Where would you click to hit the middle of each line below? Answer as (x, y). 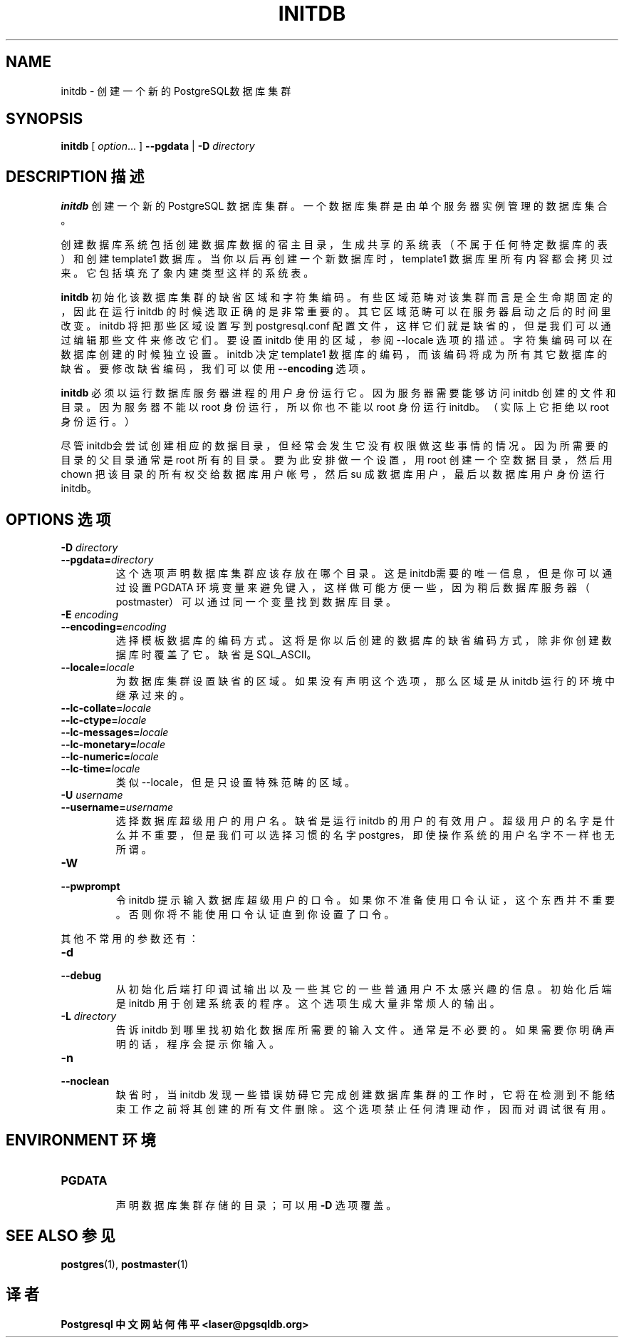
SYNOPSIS (45, 119)
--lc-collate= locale (106, 708)
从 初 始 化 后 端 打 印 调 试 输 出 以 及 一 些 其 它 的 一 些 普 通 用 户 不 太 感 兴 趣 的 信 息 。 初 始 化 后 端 (364, 989)
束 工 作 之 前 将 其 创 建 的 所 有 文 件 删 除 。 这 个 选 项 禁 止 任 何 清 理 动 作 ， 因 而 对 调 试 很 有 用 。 (364, 1109)
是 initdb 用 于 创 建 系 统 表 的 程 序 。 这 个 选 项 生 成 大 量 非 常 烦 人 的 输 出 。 (308, 1004)
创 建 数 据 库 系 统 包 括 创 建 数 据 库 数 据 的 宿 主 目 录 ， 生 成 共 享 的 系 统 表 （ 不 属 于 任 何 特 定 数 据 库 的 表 (334, 245)
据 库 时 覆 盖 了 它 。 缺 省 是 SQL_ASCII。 (216, 655)
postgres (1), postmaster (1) (124, 1264)
